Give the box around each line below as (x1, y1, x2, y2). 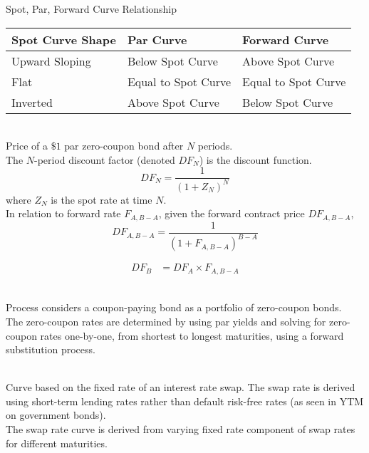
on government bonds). (6, 407, 106, 422)
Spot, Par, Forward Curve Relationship (6, 1, 177, 16)
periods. (197, 138, 233, 153)
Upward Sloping (11, 52, 91, 69)
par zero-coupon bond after (64, 138, 184, 153)
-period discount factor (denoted (34, 152, 175, 167)
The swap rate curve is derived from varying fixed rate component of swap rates (6, 422, 355, 437)
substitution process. (6, 342, 95, 357)
